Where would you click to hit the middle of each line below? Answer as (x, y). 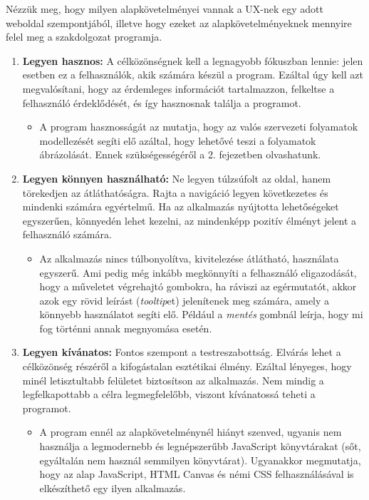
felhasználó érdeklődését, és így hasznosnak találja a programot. (162, 102)
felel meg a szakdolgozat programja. (84, 37)
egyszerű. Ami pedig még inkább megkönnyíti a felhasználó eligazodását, (198, 272)
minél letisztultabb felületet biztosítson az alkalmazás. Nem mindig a (173, 380)
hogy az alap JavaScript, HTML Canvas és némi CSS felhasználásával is (197, 474)
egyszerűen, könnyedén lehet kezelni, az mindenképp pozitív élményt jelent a (189, 220)
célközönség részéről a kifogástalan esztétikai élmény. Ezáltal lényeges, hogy (187, 366)
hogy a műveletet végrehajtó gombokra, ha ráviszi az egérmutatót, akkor (198, 286)
